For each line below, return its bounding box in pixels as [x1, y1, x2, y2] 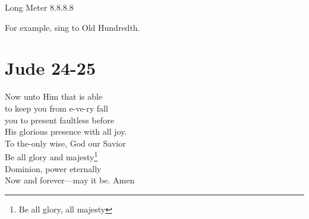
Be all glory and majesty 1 [5, 149, 98, 163]
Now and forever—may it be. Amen [5, 174, 135, 186]
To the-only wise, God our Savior [5, 137, 126, 149]
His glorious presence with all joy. [5, 125, 127, 138]
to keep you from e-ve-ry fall [5, 101, 108, 114]
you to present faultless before [5, 113, 114, 126]
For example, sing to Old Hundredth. [5, 21, 140, 33]
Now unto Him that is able [5, 90, 103, 103]
